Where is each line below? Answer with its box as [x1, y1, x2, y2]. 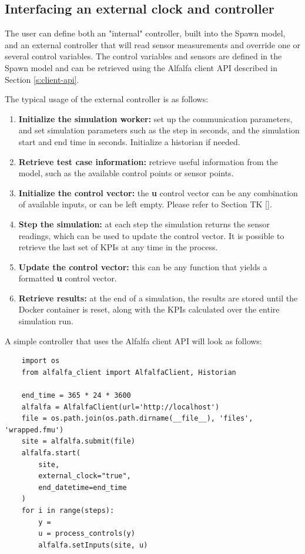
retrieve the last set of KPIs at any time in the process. [18, 241, 218, 253]
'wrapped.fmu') [5, 425, 64, 434]
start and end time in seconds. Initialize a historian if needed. [18, 135, 240, 147]
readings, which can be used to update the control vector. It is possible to [18, 229, 284, 241]
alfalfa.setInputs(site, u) [38, 540, 148, 549]
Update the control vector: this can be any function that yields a [18, 260, 267, 273]
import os [21, 357, 60, 365]
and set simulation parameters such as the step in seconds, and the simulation [18, 124, 300, 136]
